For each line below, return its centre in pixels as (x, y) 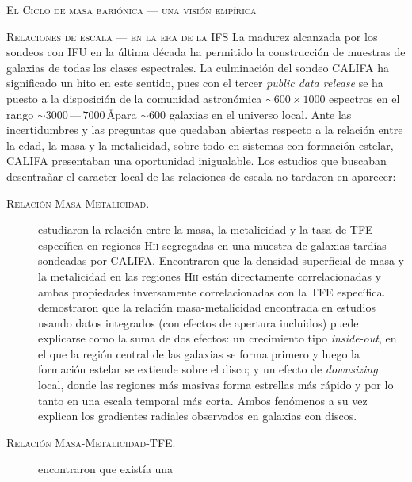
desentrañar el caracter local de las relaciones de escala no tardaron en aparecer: (201, 176)
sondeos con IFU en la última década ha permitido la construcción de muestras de (206, 52)
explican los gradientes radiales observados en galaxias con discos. (198, 416)
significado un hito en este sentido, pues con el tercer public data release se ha (195, 83)
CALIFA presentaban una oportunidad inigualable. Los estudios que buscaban (196, 161)
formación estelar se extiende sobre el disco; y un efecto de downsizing (208, 369)
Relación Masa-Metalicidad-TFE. (91, 442)
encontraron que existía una (106, 469)
